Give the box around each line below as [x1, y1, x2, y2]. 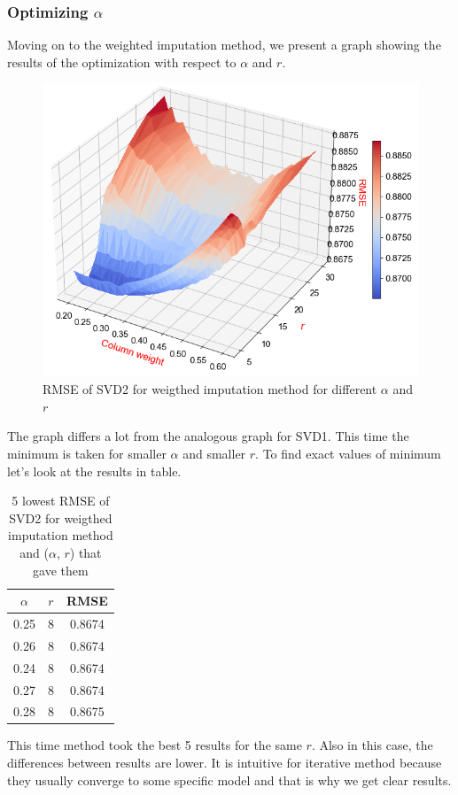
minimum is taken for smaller [7, 444, 167, 462]
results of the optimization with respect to [7, 52, 237, 71]
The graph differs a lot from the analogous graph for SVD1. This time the [7, 427, 409, 445]
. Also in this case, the [311, 736, 433, 754]
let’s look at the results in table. [7, 461, 182, 480]
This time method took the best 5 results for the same [7, 736, 302, 754]
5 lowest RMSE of [12, 491, 110, 510]
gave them [33, 560, 89, 579]
